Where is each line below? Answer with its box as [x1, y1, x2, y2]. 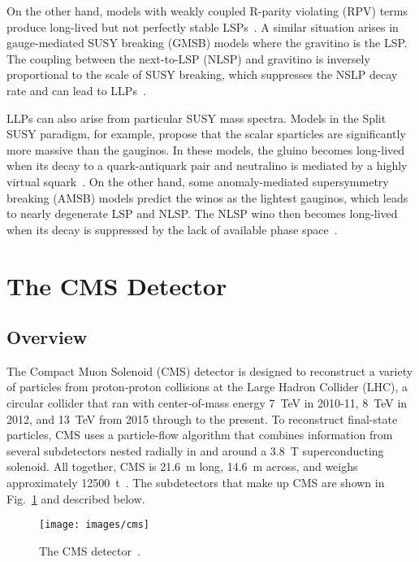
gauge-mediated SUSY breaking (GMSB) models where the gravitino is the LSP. [6, 34, 408, 51]
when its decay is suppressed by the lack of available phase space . [6, 220, 338, 237]
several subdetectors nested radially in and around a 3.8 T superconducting [6, 442, 384, 459]
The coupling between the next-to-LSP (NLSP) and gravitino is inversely [6, 50, 370, 67]
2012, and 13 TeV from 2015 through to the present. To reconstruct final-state [6, 410, 398, 427]
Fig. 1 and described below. [6, 490, 145, 507]
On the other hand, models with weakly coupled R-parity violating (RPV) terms [6, 2, 408, 19]
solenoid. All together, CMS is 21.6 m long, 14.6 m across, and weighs [6, 458, 358, 475]
